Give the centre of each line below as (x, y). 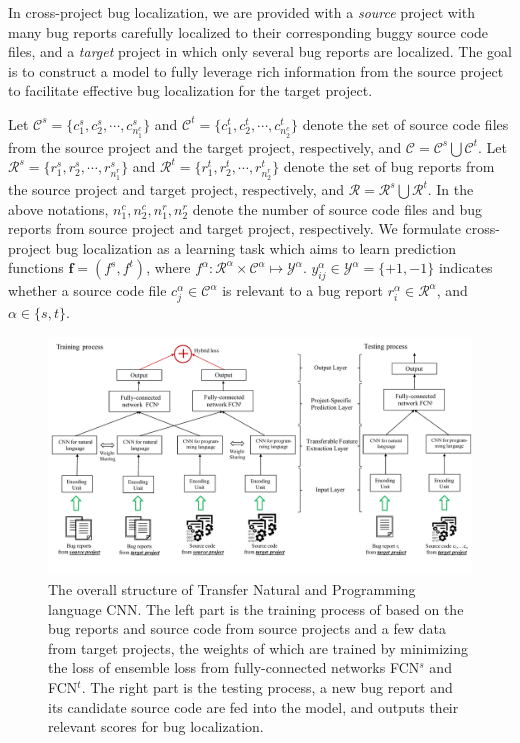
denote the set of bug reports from (389, 166)
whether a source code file (87, 290)
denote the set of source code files (405, 123)
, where (168, 267)
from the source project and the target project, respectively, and (205, 146)
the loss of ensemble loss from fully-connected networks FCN (234, 667)
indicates (465, 267)
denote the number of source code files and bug (337, 208)
